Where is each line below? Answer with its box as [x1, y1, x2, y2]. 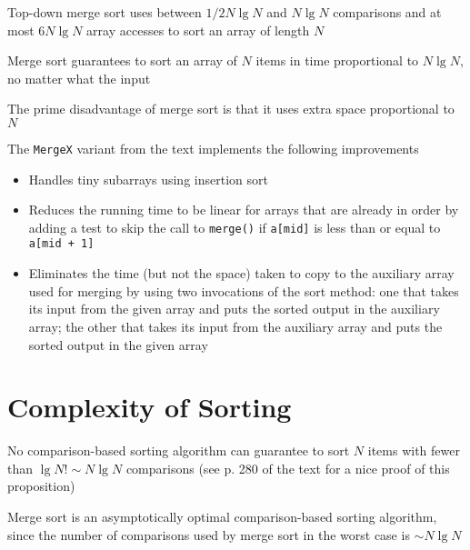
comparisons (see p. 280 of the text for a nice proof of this [125, 458, 450, 477]
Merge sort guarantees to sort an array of [7, 51, 237, 70]
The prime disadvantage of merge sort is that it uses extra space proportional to [7, 99, 455, 118]
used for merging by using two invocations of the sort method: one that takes [28, 281, 459, 300]
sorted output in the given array [28, 335, 208, 354]
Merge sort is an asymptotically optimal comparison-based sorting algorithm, [7, 507, 437, 525]
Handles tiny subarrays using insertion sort [28, 169, 268, 188]
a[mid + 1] [28, 237, 95, 251]
